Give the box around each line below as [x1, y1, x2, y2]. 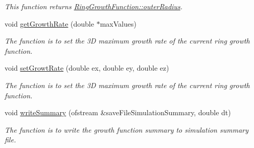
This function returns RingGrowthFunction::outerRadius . [5, 1, 183, 11]
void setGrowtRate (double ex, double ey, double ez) [5, 62, 169, 73]
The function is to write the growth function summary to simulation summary [5, 124, 249, 135]
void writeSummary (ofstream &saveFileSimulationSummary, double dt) [5, 107, 231, 118]
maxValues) [100, 18, 136, 29]
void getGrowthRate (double [5, 18, 94, 29]
